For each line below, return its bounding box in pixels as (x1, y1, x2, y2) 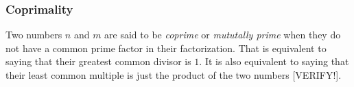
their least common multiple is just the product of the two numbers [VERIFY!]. (5, 68, 342, 82)
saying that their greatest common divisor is (5, 54, 191, 69)
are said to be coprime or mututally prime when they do (104, 27, 341, 42)
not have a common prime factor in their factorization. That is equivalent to (5, 40, 327, 55)
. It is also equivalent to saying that (199, 54, 349, 69)
